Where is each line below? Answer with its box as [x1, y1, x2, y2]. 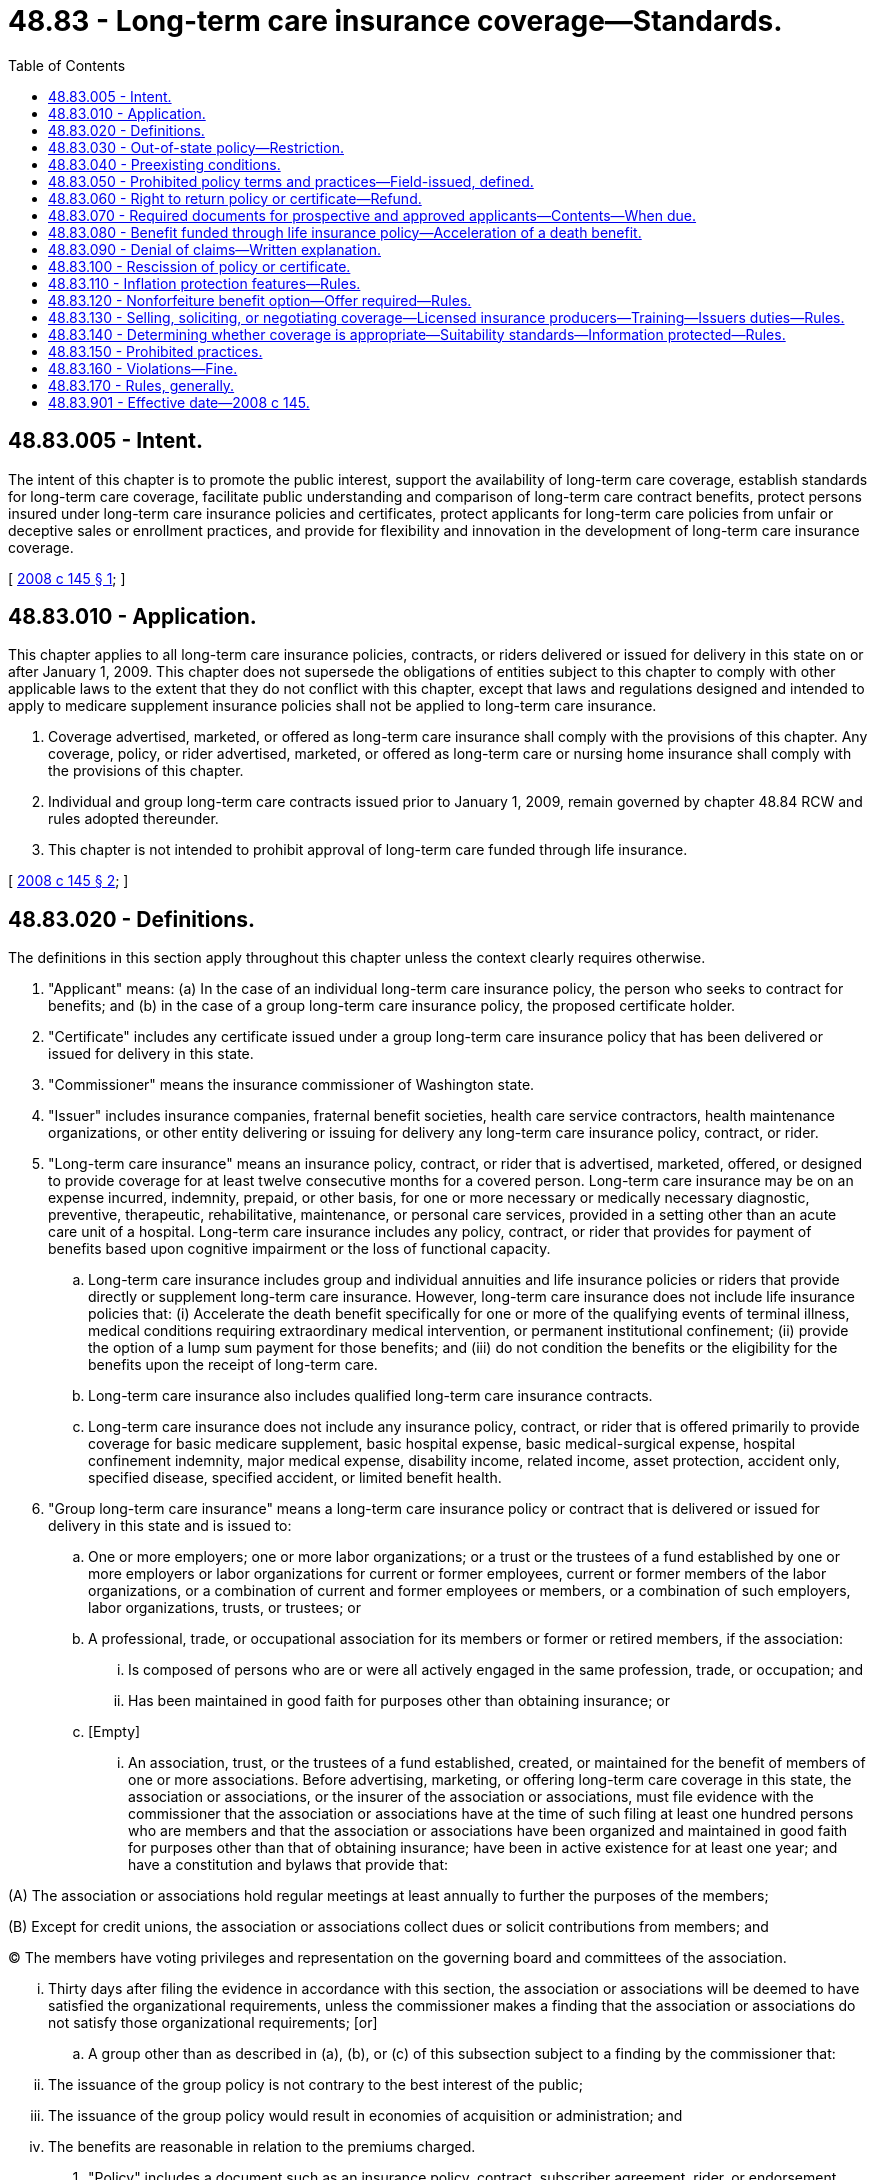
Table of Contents [8, 56, 126, 74]
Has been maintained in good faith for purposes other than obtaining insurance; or [128, 1692, 670, 1710]
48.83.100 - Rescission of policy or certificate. [48, 257, 351, 275]
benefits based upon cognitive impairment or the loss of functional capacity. [48, 1240, 551, 1258]
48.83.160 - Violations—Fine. [48, 359, 238, 377]
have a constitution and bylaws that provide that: [128, 1856, 449, 1874]
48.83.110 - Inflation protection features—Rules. [48, 274, 361, 292]
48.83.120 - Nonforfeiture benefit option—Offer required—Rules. [48, 291, 472, 309]
